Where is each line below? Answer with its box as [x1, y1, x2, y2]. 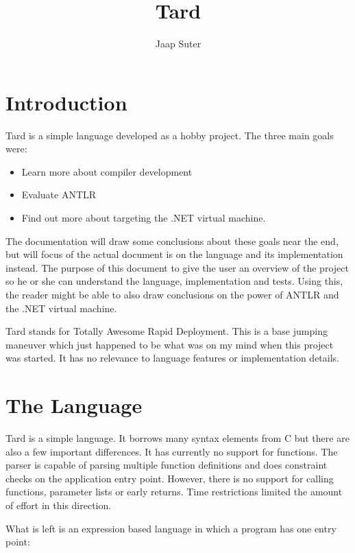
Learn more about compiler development [21, 164, 193, 178]
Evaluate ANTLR [21, 187, 97, 202]
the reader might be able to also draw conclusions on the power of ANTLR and [5, 287, 339, 301]
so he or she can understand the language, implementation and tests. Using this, [5, 274, 343, 288]
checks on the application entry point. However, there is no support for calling [5, 471, 334, 485]
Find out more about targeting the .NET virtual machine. [21, 211, 266, 225]
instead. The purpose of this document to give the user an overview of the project [5, 260, 349, 274]
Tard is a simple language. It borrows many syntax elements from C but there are [5, 431, 350, 445]
